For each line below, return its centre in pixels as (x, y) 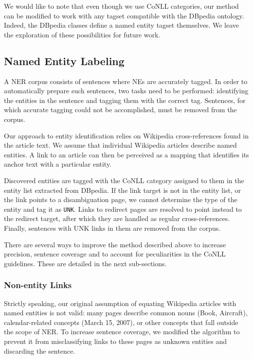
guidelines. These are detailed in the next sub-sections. (85, 263)
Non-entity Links (38, 285)
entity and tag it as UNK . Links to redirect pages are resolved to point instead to (123, 209)
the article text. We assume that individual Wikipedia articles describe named (120, 145)
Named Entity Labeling (64, 60)
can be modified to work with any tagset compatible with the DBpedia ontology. (124, 15)
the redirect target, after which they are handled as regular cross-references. (117, 218)
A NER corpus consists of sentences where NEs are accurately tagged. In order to (126, 81)
